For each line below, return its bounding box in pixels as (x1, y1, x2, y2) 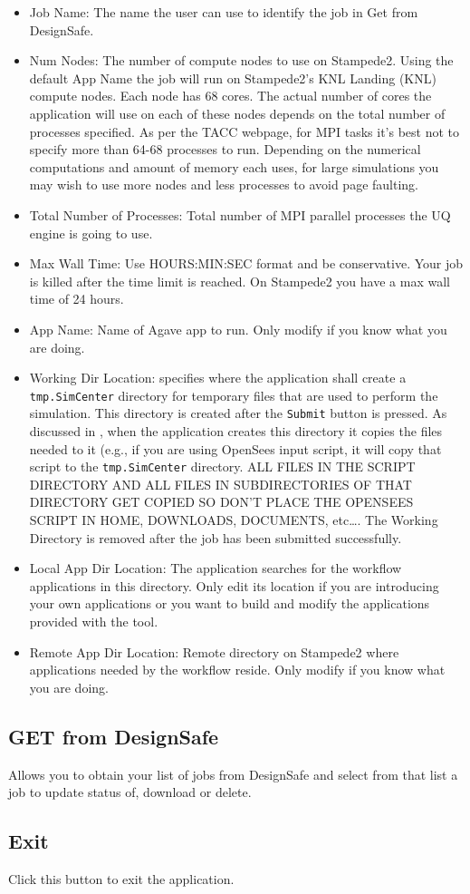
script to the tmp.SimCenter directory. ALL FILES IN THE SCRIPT (29, 457, 416, 476)
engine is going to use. (29, 223, 153, 242)
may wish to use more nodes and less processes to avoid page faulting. (29, 175, 418, 194)
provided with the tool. (29, 612, 158, 630)
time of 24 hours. (29, 289, 124, 308)
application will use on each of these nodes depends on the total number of (29, 103, 446, 122)
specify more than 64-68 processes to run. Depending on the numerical (29, 140, 421, 159)
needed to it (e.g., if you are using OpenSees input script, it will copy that (29, 439, 442, 458)
